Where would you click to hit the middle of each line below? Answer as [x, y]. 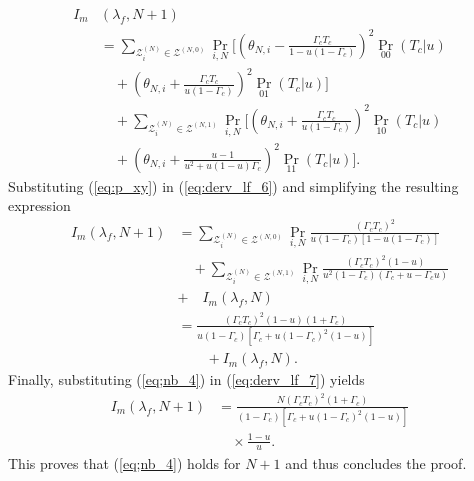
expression [39, 205]
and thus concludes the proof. [376, 462]
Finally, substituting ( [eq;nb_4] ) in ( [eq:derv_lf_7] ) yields [186, 379]
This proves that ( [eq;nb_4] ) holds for [124, 462]
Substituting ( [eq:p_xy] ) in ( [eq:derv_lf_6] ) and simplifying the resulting [233, 185]
